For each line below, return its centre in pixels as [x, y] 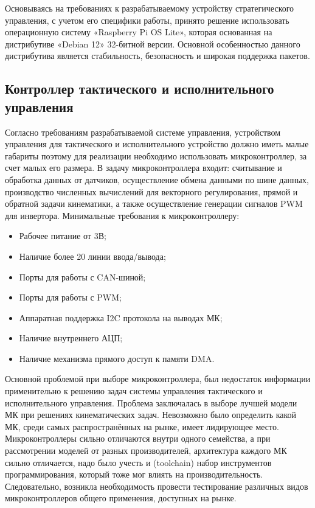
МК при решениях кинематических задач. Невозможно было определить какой [151, 415]
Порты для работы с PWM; [70, 297]
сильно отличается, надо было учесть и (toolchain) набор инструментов [138, 462]
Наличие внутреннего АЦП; [71, 338]
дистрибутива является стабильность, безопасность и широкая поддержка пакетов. [157, 56]
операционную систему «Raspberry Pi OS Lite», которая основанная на [139, 32]
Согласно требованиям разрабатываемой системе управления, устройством [143, 132]
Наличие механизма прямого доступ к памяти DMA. [117, 358]
